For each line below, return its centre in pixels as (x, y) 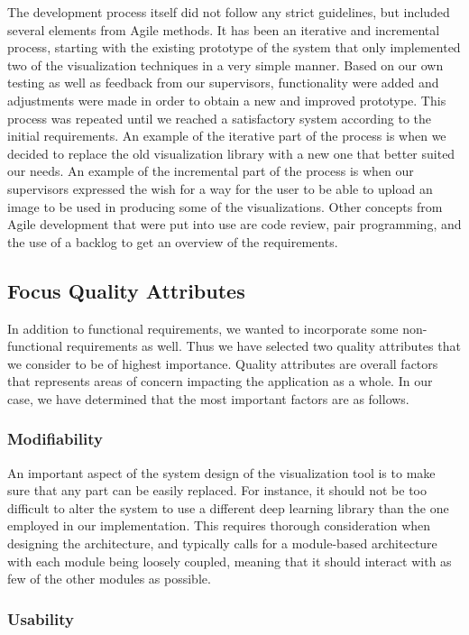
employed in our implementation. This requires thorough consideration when (219, 525)
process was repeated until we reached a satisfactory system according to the (220, 118)
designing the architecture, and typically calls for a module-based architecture (222, 543)
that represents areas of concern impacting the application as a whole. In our (220, 381)
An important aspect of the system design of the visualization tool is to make (221, 472)
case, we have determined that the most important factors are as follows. (208, 398)
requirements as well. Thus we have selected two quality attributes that (263, 346)
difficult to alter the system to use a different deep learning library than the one (228, 507)
